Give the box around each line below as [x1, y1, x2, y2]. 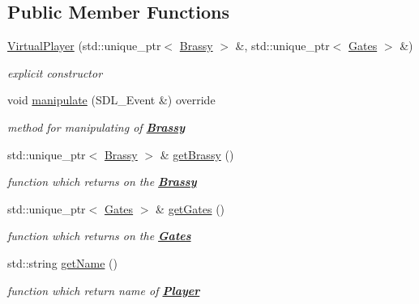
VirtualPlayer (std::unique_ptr [7, 37, 161, 54]
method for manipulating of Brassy [7, 118, 186, 135]
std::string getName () [7, 254, 118, 271]
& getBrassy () [160, 146, 234, 163]
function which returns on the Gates [7, 227, 191, 244]
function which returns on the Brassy [7, 173, 197, 190]
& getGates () [156, 200, 225, 217]
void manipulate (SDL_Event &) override [7, 91, 216, 108]
